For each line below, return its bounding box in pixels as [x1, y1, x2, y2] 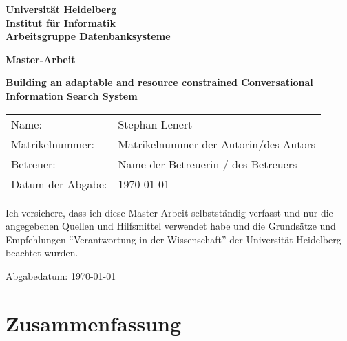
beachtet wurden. [6, 245, 78, 260]
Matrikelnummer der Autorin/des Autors [118, 135, 316, 152]
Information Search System [6, 88, 138, 102]
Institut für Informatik [6, 15, 116, 30]
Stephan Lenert [118, 115, 193, 132]
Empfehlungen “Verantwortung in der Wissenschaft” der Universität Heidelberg [6, 232, 341, 246]
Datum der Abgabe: [11, 175, 107, 192]
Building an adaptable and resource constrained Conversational [6, 75, 313, 89]
